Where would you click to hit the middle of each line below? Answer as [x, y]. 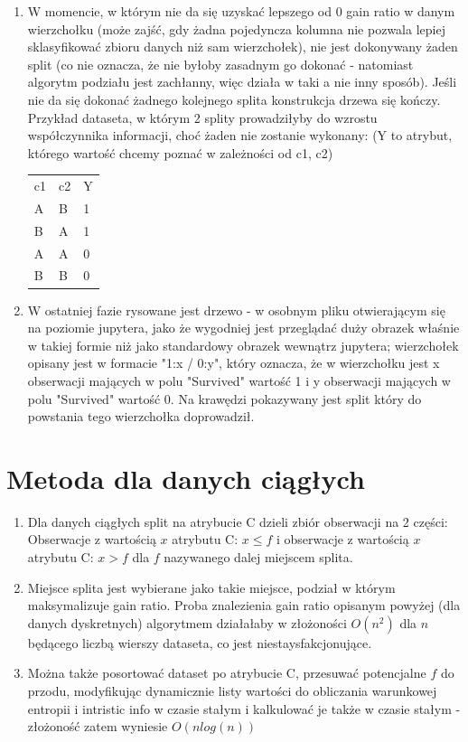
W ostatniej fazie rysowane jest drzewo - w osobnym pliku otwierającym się [236, 310]
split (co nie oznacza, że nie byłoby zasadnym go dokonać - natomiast [220, 64]
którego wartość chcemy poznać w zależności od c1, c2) [180, 152]
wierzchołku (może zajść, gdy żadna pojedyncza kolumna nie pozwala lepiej [236, 28]
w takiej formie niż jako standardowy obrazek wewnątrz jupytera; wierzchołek [243, 345]
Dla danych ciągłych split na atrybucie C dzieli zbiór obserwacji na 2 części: [238, 521]
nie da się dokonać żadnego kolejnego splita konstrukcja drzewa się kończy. [234, 99]
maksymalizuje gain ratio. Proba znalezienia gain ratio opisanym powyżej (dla [244, 605]
